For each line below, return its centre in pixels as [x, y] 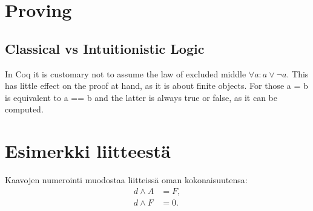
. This [298, 73]
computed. [24, 109]
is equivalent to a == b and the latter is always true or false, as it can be [141, 97]
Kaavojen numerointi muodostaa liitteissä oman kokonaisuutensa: [126, 180]
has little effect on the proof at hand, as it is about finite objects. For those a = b [156, 86]
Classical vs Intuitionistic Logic [105, 48]
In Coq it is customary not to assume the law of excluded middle [126, 73]
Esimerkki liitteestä [88, 151]
